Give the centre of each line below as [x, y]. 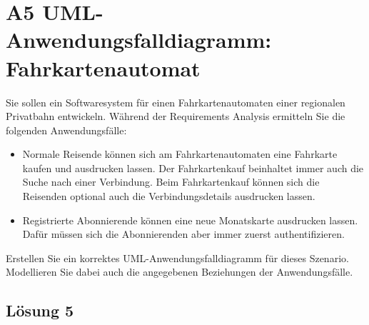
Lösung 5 [40, 310]
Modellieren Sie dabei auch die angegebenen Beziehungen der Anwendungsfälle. [180, 272]
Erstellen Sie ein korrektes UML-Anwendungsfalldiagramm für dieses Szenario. [177, 257]
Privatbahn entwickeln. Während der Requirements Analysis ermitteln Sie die [176, 116]
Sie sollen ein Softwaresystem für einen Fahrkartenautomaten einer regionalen [176, 102]
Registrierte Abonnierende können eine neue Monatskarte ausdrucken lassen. [190, 220]
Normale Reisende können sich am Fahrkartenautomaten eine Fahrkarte [180, 154]
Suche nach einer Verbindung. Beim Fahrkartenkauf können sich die [171, 182]
